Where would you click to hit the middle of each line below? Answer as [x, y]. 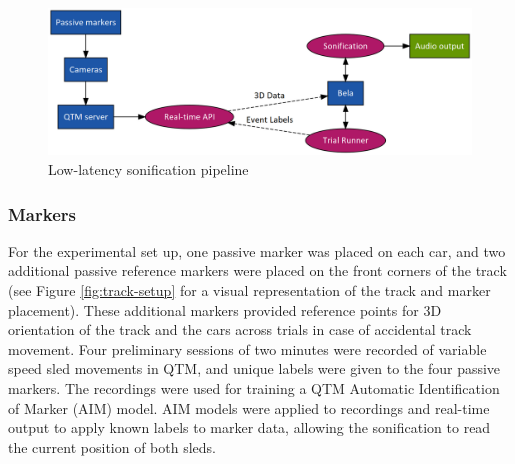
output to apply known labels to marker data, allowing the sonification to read [249, 427]
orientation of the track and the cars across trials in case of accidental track [240, 329]
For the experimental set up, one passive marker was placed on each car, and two [257, 250]
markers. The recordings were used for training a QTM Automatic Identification [254, 387]
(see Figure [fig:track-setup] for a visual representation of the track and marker [249, 290]
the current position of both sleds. [112, 446]
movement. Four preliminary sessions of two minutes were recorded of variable [247, 348]
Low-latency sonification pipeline [148, 169]
